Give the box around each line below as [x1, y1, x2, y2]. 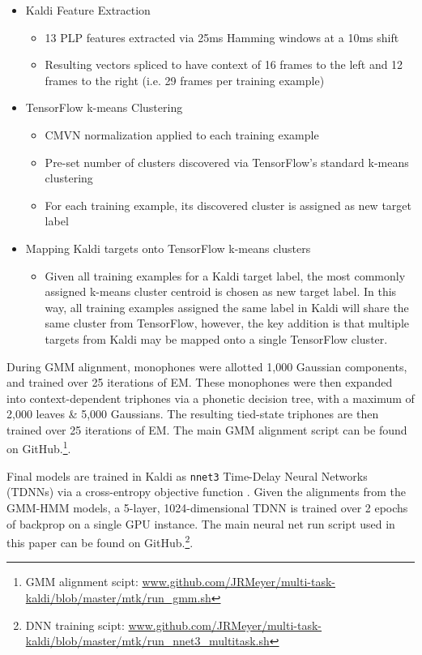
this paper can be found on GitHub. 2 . [6, 532, 194, 550]
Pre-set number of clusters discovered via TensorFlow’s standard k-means [45, 153, 409, 170]
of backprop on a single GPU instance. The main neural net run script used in [6, 515, 395, 532]
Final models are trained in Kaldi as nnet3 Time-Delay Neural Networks [6, 467, 368, 484]
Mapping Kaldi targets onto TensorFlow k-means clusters [25, 239, 311, 256]
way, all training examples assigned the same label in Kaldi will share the [45, 298, 409, 315]
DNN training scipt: [25, 616, 125, 633]
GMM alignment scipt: [25, 573, 139, 590]
